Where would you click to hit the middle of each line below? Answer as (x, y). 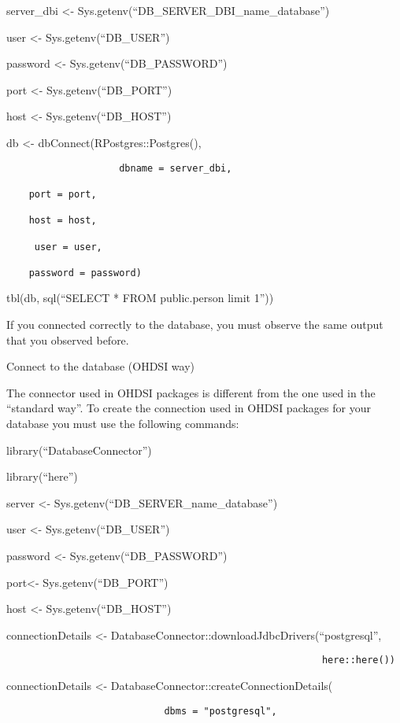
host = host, (63, 221)
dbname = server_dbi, (176, 168)
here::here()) (358, 660)
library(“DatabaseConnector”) (79, 450)
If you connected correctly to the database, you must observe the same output (195, 325)
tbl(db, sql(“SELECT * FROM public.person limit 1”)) (140, 298)
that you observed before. (68, 339)
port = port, (63, 194)
